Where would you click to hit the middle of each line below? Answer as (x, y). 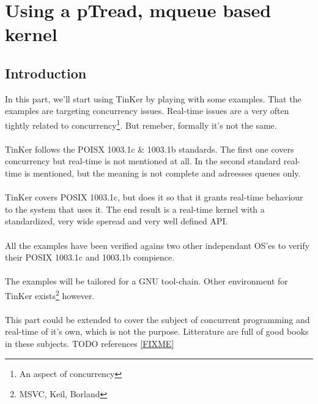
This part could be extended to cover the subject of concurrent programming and (157, 319)
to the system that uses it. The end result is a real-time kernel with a (135, 209)
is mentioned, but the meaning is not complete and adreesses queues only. (162, 173)
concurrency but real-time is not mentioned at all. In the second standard (143, 161)
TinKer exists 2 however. (50, 294)
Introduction (46, 73)
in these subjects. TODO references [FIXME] (90, 343)
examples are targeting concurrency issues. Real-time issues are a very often (147, 111)
